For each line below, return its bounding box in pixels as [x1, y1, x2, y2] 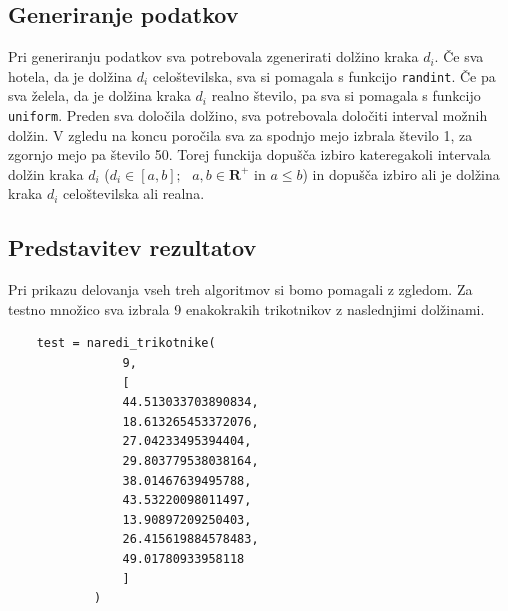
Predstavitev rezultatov [8, 232, 257, 263]
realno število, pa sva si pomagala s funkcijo [211, 85, 481, 106]
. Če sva [434, 46, 484, 67]
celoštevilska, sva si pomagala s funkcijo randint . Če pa [152, 65, 496, 86]
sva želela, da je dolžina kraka [8, 85, 191, 106]
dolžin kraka [8, 163, 84, 184]
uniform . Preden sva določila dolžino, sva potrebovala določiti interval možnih [8, 105, 488, 126]
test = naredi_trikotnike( [36, 336, 216, 351]
